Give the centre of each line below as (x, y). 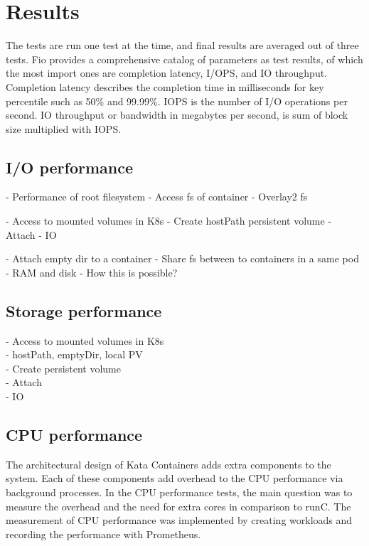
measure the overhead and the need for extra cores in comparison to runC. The (178, 506)
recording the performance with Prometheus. (103, 534)
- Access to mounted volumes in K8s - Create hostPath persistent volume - (169, 221)
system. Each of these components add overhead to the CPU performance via (175, 478)
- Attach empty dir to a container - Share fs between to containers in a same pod (182, 258)
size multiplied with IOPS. (64, 128)
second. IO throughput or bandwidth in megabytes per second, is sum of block (177, 115)
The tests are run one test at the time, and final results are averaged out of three (182, 45)
